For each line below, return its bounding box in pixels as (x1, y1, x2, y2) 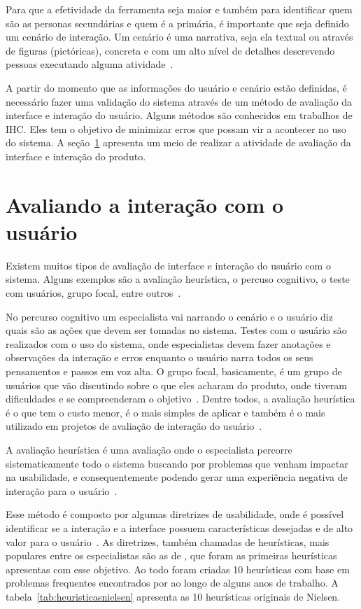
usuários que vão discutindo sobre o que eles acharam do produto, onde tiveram (6, 377, 347, 392)
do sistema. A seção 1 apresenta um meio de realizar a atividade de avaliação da (6, 135, 351, 150)
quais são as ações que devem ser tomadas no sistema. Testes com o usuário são (6, 323, 347, 337)
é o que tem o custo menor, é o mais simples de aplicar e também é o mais (6, 405, 325, 419)
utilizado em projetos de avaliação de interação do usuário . (6, 419, 262, 433)
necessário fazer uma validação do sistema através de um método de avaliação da (6, 94, 353, 108)
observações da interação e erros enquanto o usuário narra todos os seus (6, 350, 313, 365)
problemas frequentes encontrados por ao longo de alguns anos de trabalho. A (6, 575, 339, 590)
